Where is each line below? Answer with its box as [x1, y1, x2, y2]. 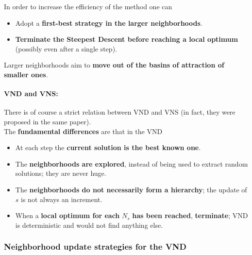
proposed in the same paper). [4, 116, 91, 126]
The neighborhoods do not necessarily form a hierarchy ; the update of [15, 184, 247, 194]
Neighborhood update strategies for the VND [4, 240, 187, 253]
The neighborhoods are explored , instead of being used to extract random [15, 158, 248, 169]
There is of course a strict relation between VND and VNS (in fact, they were [4, 107, 235, 117]
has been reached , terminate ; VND [132, 210, 248, 221]
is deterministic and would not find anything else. [15, 220, 163, 230]
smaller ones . [4, 69, 48, 79]
